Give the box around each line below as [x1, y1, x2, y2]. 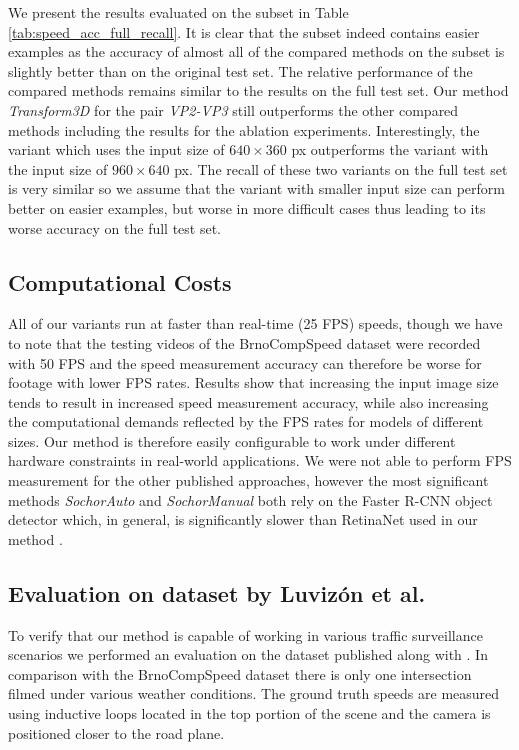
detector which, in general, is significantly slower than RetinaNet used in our [8, 509, 478, 530]
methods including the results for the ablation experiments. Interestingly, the [8, 119, 480, 140]
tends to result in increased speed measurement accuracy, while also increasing [8, 391, 489, 412]
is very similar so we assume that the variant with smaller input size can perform [8, 178, 505, 199]
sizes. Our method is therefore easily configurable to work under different [8, 430, 456, 451]
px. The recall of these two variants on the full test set [174, 158, 508, 179]
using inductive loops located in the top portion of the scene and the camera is [8, 703, 491, 724]
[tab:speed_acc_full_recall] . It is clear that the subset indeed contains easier [8, 21, 480, 42]
